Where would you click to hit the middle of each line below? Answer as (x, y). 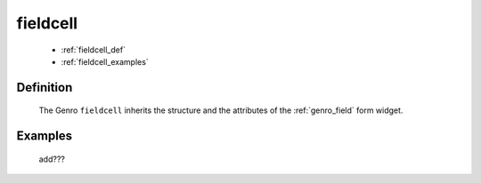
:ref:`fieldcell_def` (94, 50)
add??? (52, 159)
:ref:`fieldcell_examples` (105, 61)
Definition (45, 88)
